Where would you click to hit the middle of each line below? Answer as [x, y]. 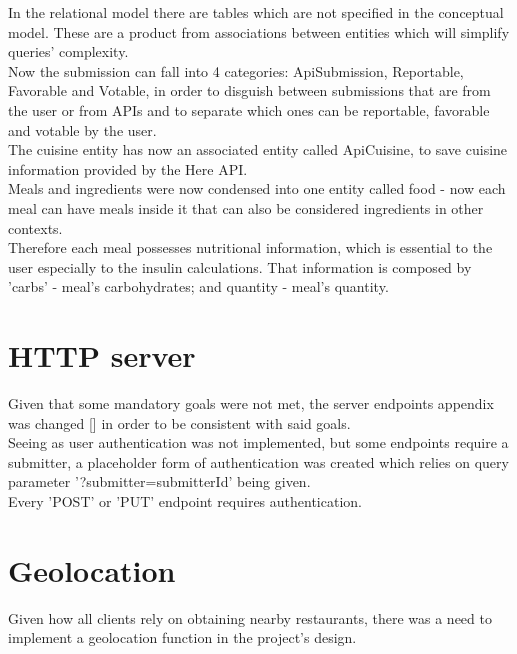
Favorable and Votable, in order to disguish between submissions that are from [249, 90]
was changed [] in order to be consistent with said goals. [179, 422]
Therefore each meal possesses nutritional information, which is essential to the [250, 247]
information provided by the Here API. [128, 168]
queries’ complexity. [68, 51]
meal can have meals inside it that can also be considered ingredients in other [246, 207]
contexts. [35, 227]
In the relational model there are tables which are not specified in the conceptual [256, 12]
